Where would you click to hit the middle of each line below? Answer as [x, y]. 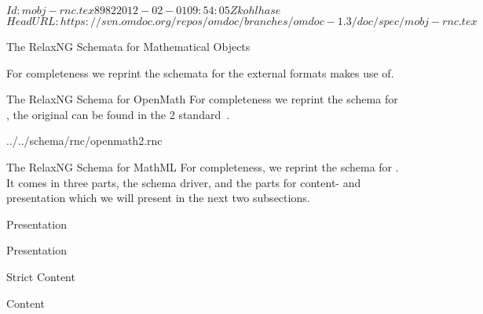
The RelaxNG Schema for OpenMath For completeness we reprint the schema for [202, 99]
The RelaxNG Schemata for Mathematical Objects [128, 46]
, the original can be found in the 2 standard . [118, 114]
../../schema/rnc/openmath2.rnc [84, 141]
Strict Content [41, 276]
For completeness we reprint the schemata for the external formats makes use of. [200, 72]
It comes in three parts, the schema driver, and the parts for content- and [184, 182]
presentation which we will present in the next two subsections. [158, 198]
